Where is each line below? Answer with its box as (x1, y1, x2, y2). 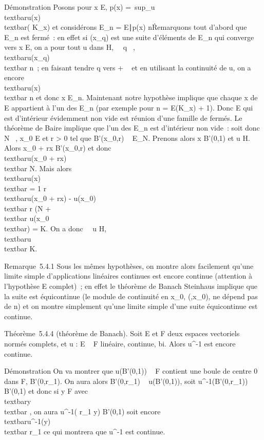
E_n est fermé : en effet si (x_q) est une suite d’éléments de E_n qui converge (4, 31, 254, 42)
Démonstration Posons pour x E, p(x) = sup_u (4, 2, 155, 12)
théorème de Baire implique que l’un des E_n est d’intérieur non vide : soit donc (4, 122, 260, 133)
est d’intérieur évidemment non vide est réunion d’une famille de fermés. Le (4, 112, 242, 123)
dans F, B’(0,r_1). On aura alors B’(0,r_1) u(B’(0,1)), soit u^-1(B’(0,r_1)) (4, 375, 248, 386)
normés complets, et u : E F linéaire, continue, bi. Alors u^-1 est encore (4, 338, 236, 349)
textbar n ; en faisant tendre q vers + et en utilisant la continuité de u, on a (4, 62, 251, 72)
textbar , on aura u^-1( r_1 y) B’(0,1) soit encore (4, 406, 161, 416)
